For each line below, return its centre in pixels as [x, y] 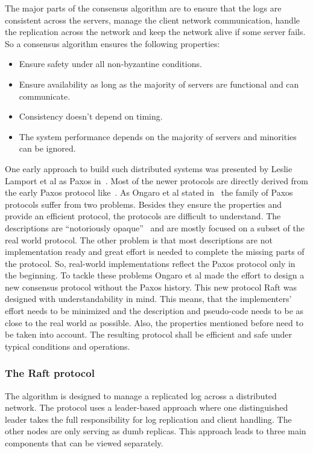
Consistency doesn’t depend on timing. [91, 116]
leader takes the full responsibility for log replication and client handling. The [148, 419]
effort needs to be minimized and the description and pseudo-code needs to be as [154, 311]
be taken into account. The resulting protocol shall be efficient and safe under [148, 334]
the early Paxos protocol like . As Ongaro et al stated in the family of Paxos [149, 192]
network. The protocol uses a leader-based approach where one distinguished [147, 407]
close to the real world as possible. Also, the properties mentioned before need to [154, 322]
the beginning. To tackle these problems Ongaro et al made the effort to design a [155, 275]
